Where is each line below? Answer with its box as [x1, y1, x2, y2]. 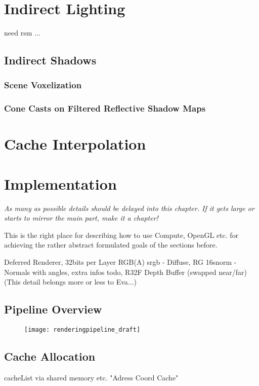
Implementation [4, 173, 117, 194]
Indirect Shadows [4, 52, 97, 68]
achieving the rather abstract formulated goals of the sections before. [4, 239, 218, 250]
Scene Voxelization [4, 79, 82, 91]
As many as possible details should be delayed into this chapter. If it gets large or [4, 202, 254, 213]
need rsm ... [4, 27, 40, 38]
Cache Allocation [4, 348, 96, 364]
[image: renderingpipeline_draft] [24, 326, 141, 334]
